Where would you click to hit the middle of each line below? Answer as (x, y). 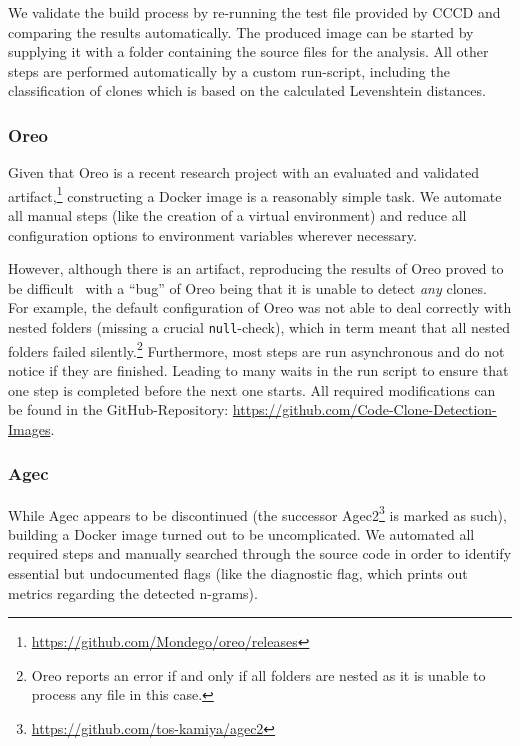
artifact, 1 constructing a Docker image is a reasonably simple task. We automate (255, 194)
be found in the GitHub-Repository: (118, 409)
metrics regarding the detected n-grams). (133, 592)
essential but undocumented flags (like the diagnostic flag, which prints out (238, 572)
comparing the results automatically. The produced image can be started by (241, 31)
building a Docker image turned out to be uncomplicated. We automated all (241, 533)
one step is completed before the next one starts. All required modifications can (252, 389)
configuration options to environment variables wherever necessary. (212, 234)
